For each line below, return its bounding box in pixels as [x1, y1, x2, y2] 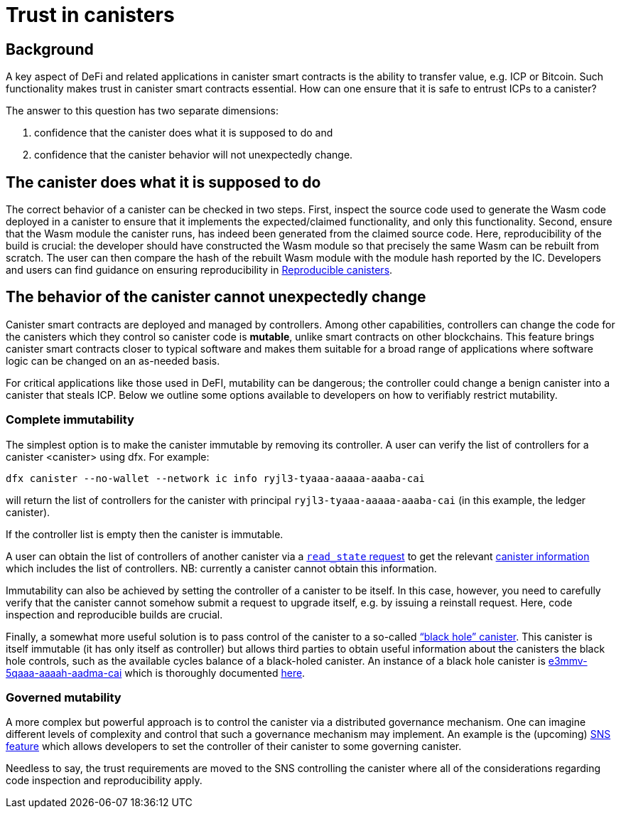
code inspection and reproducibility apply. [6, 774, 202, 787]
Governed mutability [6, 690, 121, 705]
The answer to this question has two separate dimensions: [6, 105, 279, 117]
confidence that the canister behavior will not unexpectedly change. [34, 149, 353, 161]
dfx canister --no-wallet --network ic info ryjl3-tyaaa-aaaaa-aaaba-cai [6, 472, 426, 484]
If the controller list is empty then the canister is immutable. [6, 528, 283, 540]
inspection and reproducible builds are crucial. [6, 608, 223, 621]
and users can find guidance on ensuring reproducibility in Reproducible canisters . [6, 264, 393, 277]
